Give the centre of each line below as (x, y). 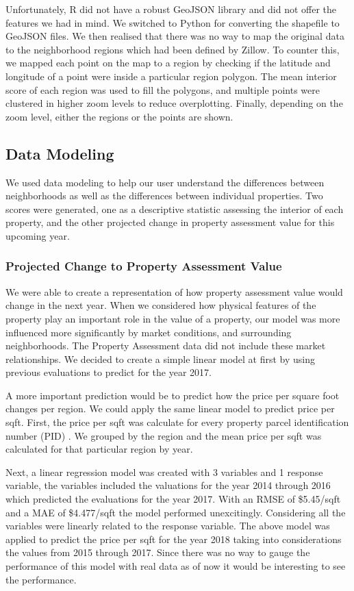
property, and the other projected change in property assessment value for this (170, 222)
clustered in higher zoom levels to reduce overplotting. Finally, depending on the (174, 103)
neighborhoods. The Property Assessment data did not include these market (166, 345)
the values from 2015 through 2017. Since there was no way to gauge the (158, 552)
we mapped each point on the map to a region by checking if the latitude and (168, 63)
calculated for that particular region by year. (99, 449)
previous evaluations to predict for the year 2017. (109, 372)
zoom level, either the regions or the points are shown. (119, 116)
